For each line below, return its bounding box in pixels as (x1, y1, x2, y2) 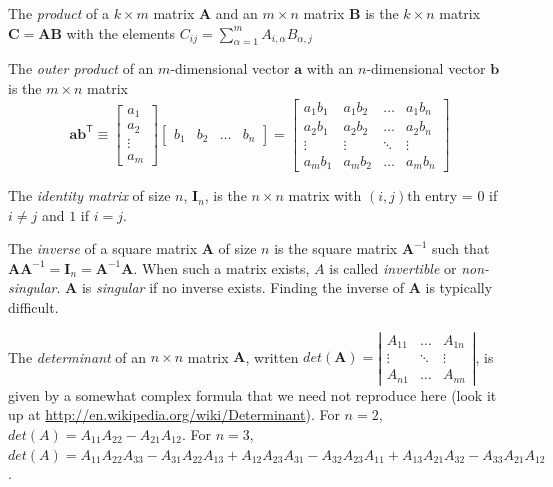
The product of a (8, 3, 109, 23)
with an (306, 58, 354, 79)
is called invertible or (329, 257, 457, 278)
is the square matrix (274, 238, 398, 259)
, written (245, 346, 299, 367)
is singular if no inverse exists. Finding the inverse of (81, 277, 405, 298)
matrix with (288, 185, 362, 206)
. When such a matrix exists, (133, 257, 310, 278)
